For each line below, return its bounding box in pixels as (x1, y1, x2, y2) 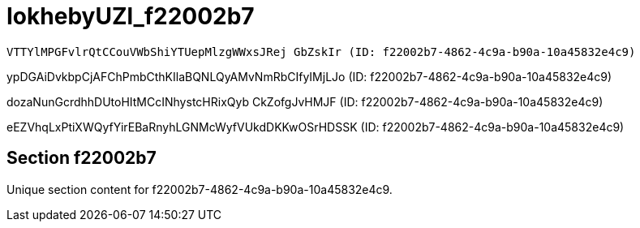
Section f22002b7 (6, 148, 157, 169)
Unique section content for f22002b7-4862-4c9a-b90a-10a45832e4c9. (6, 182, 393, 196)
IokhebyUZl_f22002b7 (6, 2, 255, 30)
